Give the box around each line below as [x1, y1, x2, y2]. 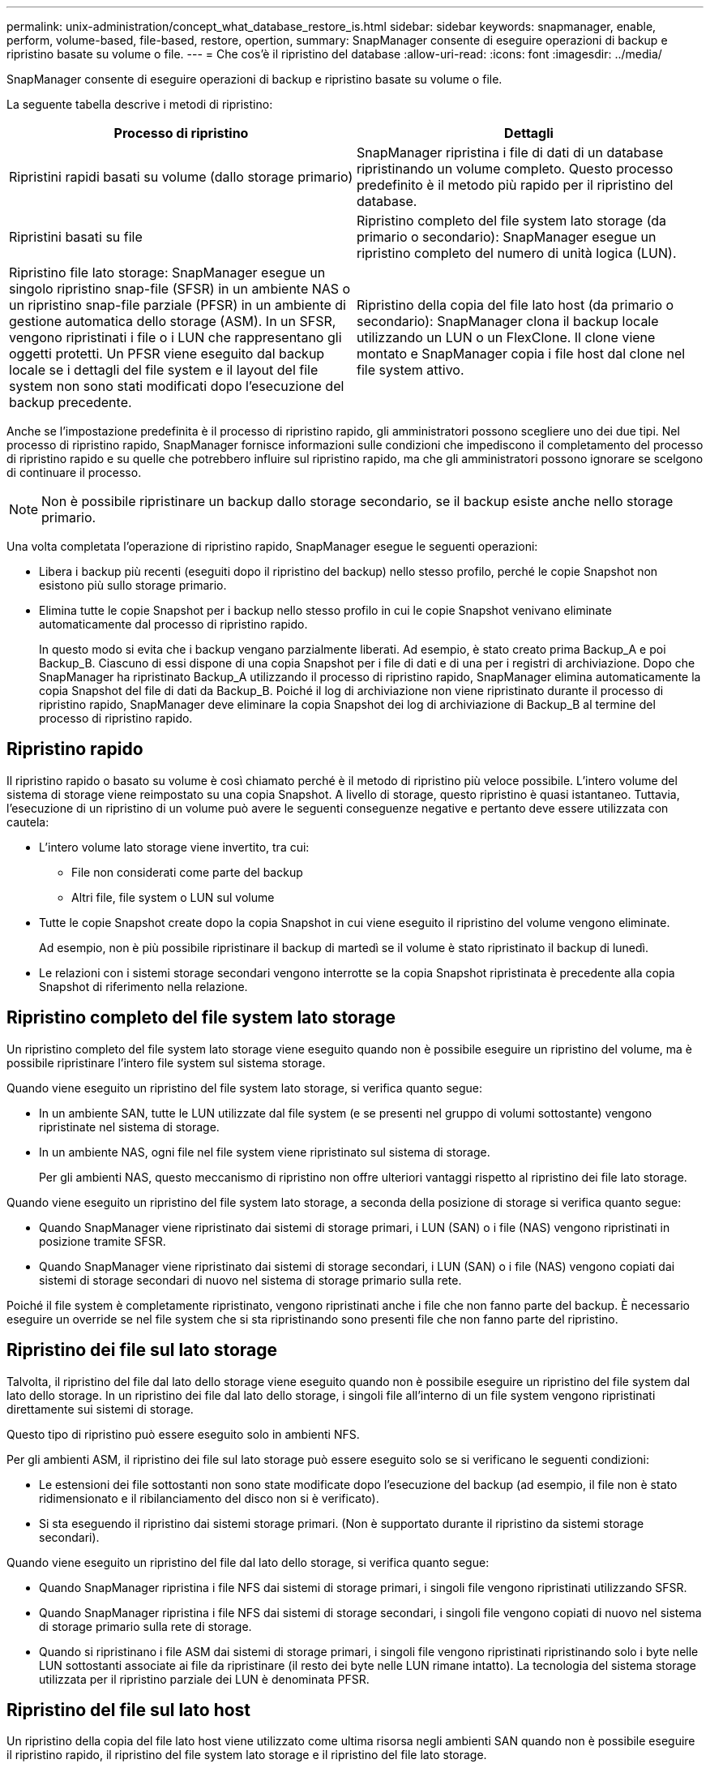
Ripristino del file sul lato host [6, 1699, 251, 1720]
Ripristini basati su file [9, 229, 143, 245]
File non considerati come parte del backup [71, 865, 303, 879]
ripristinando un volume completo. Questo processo [357, 161, 674, 177]
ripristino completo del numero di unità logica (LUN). [357, 245, 677, 261]
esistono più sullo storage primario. [39, 578, 227, 592]
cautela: [6, 814, 49, 829]
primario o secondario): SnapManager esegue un [357, 229, 657, 245]
